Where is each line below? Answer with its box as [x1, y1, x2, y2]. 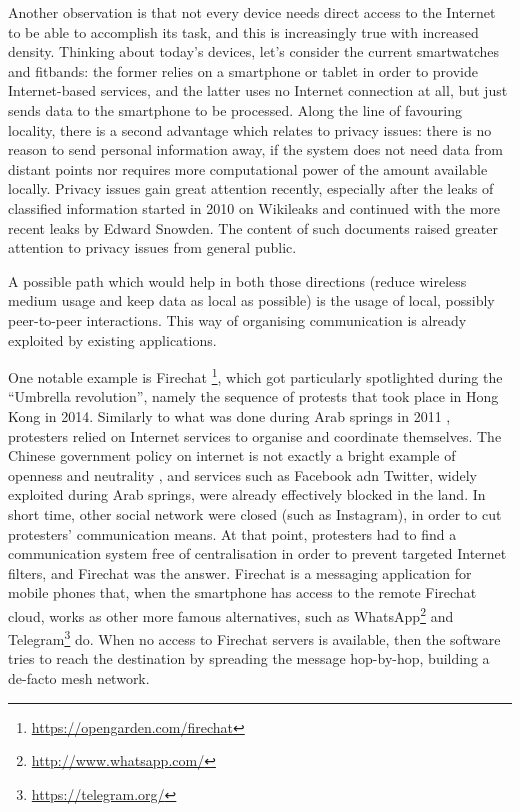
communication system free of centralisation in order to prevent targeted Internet [8, 543, 507, 564]
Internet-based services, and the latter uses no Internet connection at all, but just [8, 80, 508, 101]
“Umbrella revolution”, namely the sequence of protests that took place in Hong [8, 386, 499, 407]
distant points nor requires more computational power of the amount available [8, 158, 488, 179]
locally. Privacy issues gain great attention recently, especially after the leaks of [8, 178, 494, 199]
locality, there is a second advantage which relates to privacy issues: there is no [8, 119, 492, 140]
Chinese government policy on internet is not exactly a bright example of [8, 445, 456, 466]
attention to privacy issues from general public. [8, 237, 297, 258]
